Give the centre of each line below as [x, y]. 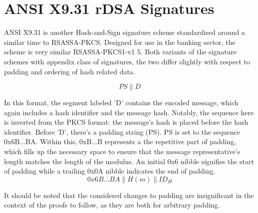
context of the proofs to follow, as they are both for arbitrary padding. [112, 205]
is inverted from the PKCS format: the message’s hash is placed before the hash [126, 122]
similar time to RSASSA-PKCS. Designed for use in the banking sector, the [120, 42]
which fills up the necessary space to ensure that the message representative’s [122, 151]
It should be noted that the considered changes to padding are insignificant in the [129, 195]
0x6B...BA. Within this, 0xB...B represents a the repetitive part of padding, [120, 141]
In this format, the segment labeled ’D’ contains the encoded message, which [121, 103]
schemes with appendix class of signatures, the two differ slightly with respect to [127, 61]
